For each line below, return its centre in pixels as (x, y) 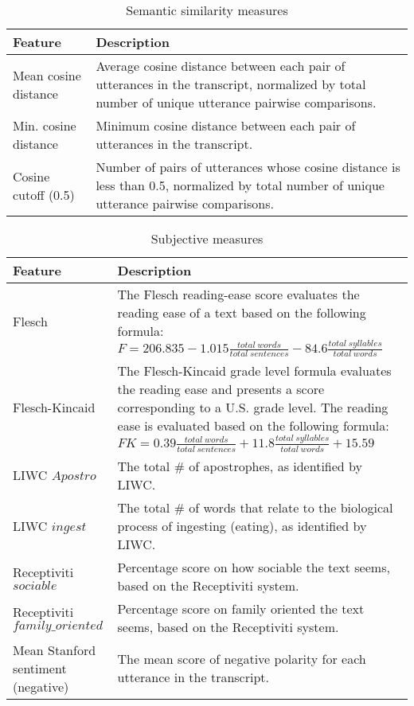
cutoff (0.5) (44, 194)
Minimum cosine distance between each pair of (226, 125)
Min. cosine (45, 125)
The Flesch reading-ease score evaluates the (238, 294)
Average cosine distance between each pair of (221, 66)
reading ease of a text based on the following (242, 312)
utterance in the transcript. (193, 677)
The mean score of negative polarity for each (242, 659)
